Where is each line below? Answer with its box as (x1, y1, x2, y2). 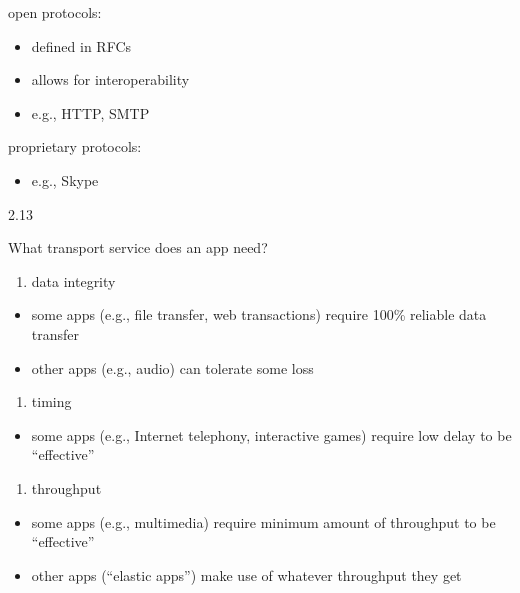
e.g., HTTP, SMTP (31, 102, 150, 123)
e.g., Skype (31, 169, 99, 190)
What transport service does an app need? (8, 237, 268, 258)
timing (31, 391, 72, 412)
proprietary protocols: (8, 136, 142, 157)
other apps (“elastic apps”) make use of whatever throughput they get (31, 564, 462, 585)
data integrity (31, 270, 116, 291)
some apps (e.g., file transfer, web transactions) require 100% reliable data (31, 304, 487, 325)
